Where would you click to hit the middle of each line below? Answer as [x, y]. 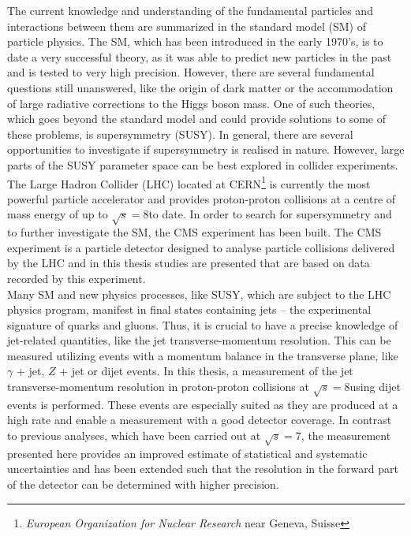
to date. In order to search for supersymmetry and [270, 214]
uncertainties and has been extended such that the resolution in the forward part [203, 469]
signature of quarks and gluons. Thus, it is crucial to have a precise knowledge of [203, 324]
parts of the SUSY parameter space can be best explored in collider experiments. [203, 164]
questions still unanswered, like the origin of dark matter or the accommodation [200, 87]
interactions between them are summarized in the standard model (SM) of [187, 26]
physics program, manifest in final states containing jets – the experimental [189, 309]
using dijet [375, 387]
